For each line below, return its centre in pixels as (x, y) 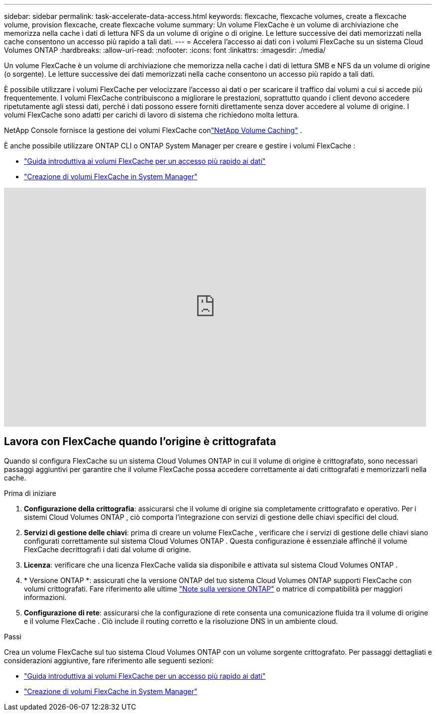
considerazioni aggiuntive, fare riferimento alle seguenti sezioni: (109, 660)
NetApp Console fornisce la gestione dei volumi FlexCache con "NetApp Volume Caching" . (153, 130)
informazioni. (45, 597)
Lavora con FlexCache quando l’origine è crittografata (140, 442)
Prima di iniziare (30, 493)
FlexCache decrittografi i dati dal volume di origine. (108, 549)
